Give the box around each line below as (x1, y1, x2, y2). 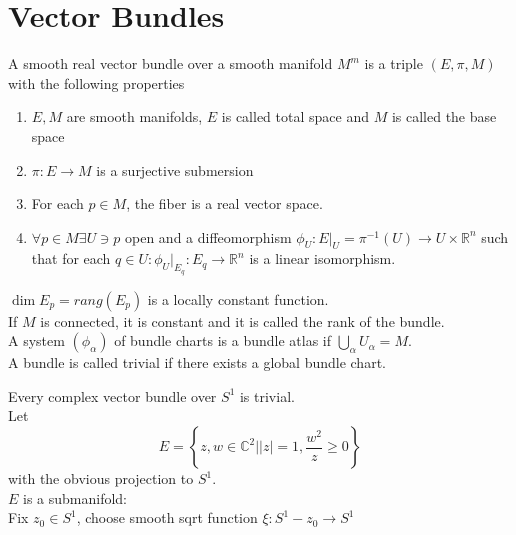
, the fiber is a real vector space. (126, 193, 323, 214)
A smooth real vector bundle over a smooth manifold (8, 53, 333, 74)
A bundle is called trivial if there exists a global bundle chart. (8, 352, 386, 373)
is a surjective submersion (96, 159, 254, 180)
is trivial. (239, 385, 295, 406)
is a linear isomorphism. (249, 248, 396, 269)
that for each (31, 248, 111, 269)
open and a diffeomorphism (125, 226, 292, 247)
